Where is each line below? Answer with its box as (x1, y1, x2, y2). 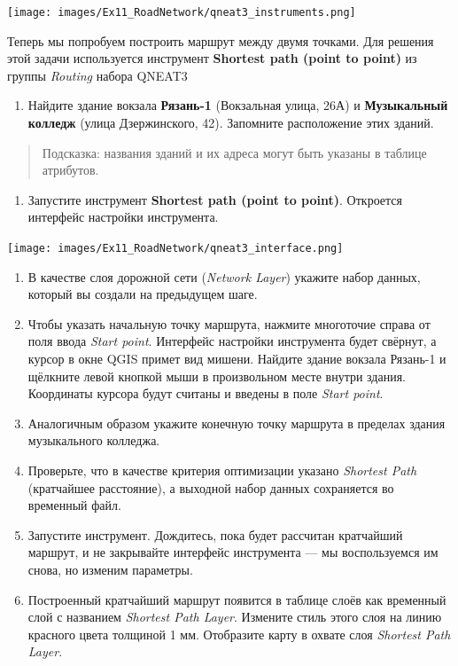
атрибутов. (42, 161, 99, 179)
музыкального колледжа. (27, 431, 160, 450)
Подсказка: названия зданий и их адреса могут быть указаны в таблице (42, 143, 427, 161)
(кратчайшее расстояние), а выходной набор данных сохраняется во (27, 478, 394, 497)
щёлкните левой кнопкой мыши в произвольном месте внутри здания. (27, 366, 406, 385)
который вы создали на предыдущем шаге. (27, 285, 258, 303)
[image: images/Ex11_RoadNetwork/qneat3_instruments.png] (7, 6, 356, 19)
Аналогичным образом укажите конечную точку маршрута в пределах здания (27, 413, 446, 432)
